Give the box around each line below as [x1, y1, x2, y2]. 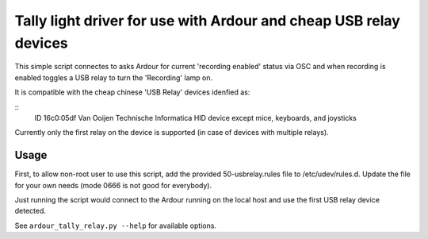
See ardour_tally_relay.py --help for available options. [14, 221, 217, 230]
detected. [14, 206, 47, 216]
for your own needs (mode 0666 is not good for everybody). [14, 180, 212, 190]
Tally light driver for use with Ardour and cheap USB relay [14, 12, 400, 29]
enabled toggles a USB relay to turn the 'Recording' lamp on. [14, 72, 213, 83]
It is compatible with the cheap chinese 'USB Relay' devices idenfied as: [14, 87, 250, 97]
